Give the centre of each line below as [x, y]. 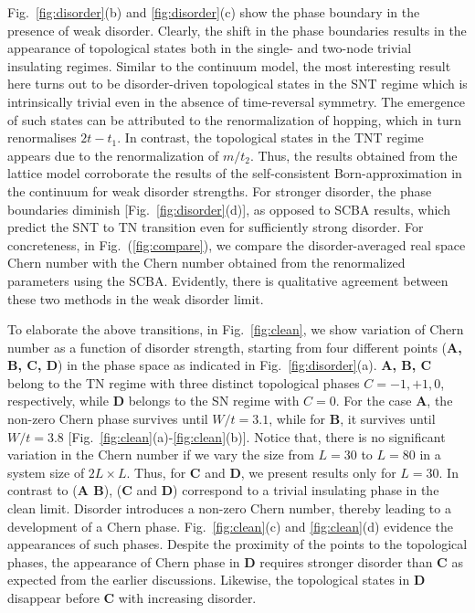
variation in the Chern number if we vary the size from [161, 454]
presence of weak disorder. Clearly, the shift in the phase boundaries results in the [237, 30]
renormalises [42, 137]
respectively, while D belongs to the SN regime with [153, 401]
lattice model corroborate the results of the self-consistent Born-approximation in [235, 173]
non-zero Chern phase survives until [108, 419]
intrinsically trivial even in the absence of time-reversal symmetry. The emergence [236, 101]
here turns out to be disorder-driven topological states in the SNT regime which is [237, 84]
